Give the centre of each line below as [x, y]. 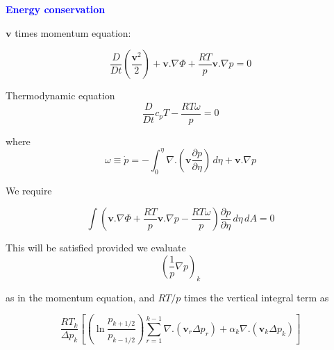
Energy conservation [56, 9]
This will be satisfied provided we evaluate [96, 248]
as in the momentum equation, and [80, 297]
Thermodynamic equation [60, 95]
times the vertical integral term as [256, 297]
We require [29, 190]
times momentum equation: [73, 32]
